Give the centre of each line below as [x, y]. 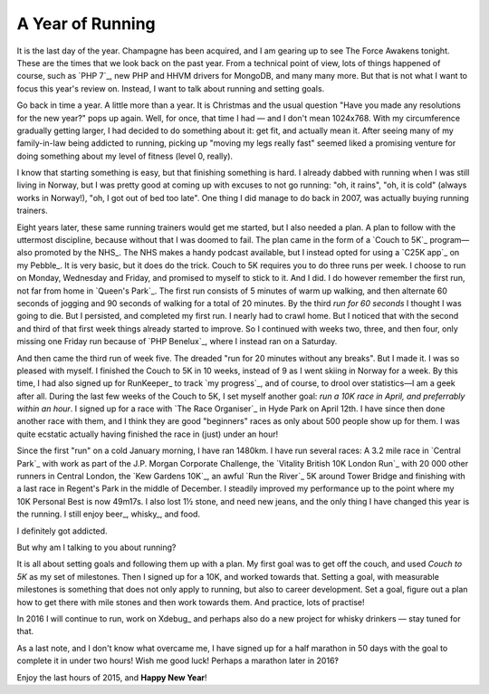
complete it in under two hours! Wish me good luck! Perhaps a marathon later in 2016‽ [178, 660]
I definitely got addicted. [62, 531]
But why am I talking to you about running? [96, 547]
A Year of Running [86, 24]
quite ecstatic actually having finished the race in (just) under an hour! [148, 434]
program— [450, 240]
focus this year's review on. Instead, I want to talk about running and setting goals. [171, 88]
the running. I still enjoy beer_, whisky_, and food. [109, 514]
